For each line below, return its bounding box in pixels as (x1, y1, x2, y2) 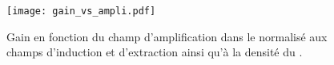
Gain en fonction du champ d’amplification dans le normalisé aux (6, 28, 328, 44)
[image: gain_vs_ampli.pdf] (6, 6, 156, 17)
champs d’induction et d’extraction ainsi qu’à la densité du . (6, 44, 303, 60)
